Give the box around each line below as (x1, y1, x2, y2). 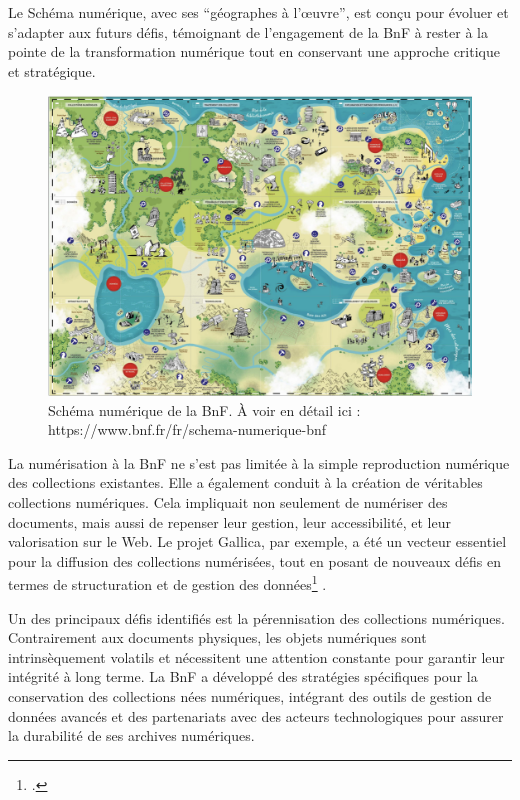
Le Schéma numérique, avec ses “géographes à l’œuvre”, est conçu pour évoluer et (8, 2, 509, 22)
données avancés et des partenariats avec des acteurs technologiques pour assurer (8, 705, 504, 726)
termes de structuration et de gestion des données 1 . (8, 571, 327, 594)
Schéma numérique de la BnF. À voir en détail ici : (48, 399, 361, 420)
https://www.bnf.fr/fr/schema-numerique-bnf (48, 419, 326, 440)
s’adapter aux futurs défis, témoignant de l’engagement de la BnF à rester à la (8, 21, 488, 42)
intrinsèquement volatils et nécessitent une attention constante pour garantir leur (8, 646, 505, 667)
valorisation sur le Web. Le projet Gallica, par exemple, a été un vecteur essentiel (8, 531, 507, 552)
